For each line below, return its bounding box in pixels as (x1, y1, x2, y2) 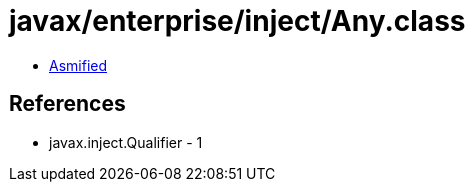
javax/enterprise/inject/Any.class (9, 4, 466, 38)
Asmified (49, 56, 108, 74)
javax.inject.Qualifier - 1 (49, 133, 203, 151)
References (9, 91, 126, 117)
